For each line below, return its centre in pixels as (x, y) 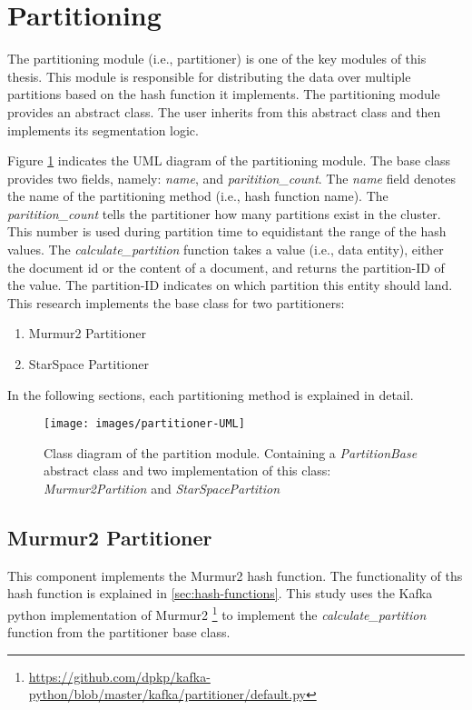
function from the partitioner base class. (119, 632)
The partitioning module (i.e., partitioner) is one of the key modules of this (217, 59)
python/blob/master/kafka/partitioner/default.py (167, 694)
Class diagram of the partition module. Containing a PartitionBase (231, 452)
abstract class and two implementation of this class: (187, 470)
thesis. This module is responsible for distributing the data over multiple (209, 76)
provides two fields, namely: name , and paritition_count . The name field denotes (231, 178)
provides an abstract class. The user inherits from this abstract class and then (224, 111)
